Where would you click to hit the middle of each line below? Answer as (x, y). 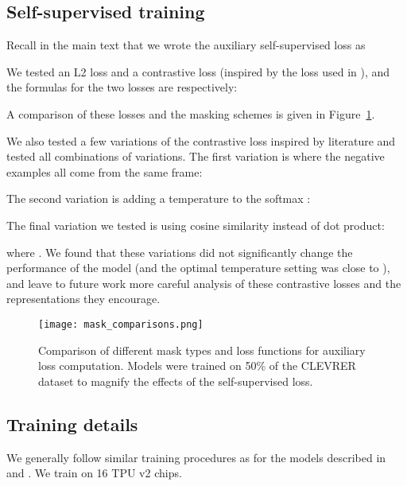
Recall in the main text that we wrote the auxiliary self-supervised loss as (186, 45)
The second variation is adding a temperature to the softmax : (159, 198)
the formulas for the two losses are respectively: (122, 87)
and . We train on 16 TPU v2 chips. (94, 473)
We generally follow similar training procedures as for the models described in (196, 457)
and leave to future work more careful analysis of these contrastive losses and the (204, 283)
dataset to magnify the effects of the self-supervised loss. (176, 381)
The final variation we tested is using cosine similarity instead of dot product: (196, 225)
